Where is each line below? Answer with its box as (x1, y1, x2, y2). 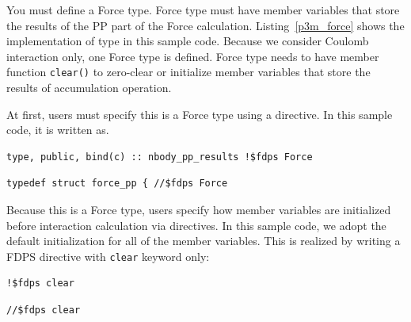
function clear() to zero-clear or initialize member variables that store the (6, 63, 371, 80)
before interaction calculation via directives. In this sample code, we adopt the (6, 217, 386, 233)
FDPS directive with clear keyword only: (6, 247, 210, 264)
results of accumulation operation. (6, 79, 172, 96)
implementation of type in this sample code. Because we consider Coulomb (6, 33, 369, 49)
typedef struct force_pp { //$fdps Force (6, 178, 228, 190)
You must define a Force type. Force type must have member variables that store (6, 2, 400, 17)
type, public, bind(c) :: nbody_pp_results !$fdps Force (6, 151, 313, 163)
